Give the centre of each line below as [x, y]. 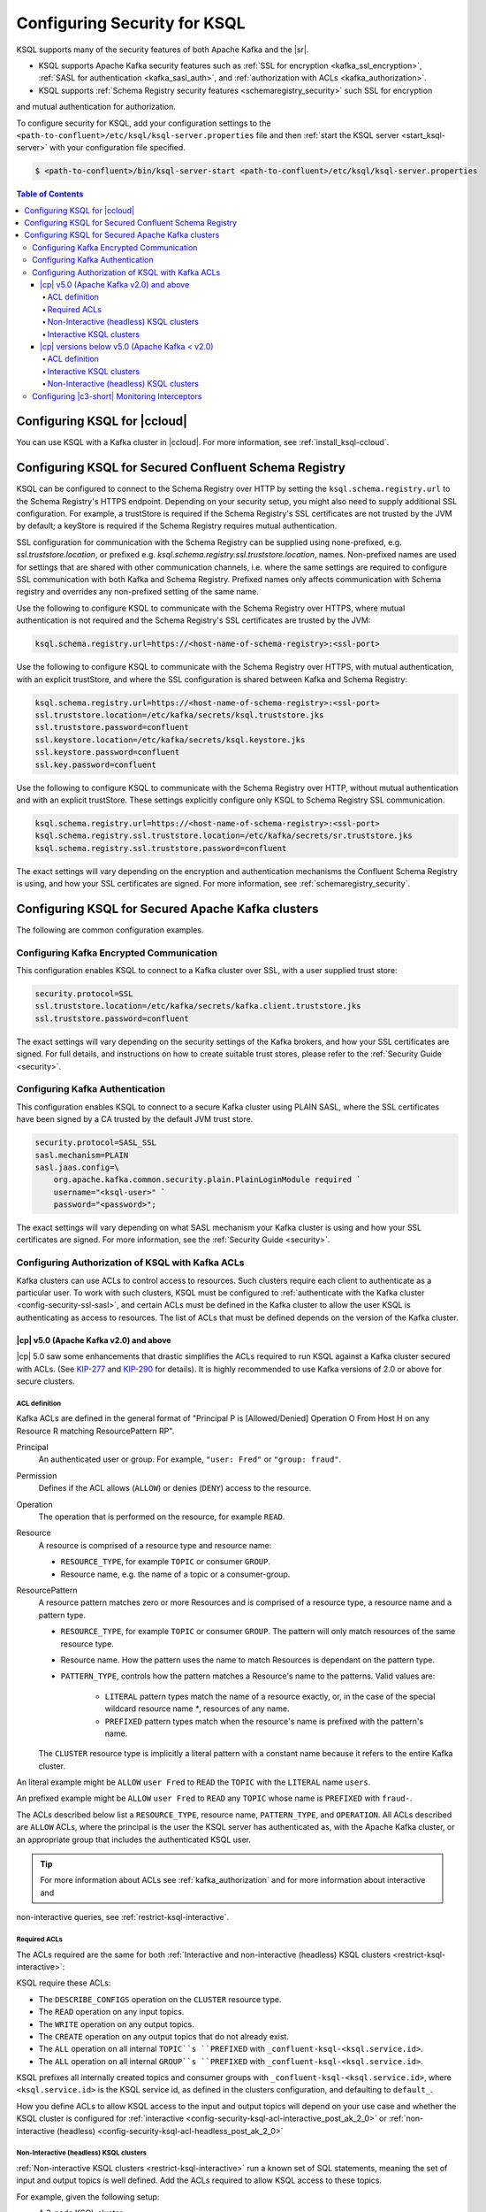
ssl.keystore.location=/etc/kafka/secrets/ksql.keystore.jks [170, 740]
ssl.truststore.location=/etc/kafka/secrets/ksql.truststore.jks [179, 715]
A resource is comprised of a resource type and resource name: [155, 1545]
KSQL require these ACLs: [64, 1983]
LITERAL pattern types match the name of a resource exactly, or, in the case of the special [270, 1696]
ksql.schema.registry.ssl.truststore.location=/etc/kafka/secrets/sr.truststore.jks [224, 836]
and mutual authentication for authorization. [96, 107]
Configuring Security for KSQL [131, 23]
